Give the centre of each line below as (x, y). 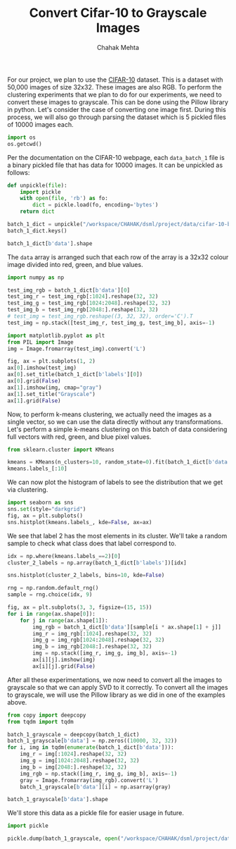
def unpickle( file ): (38, 185)
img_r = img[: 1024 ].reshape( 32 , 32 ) (74, 754)
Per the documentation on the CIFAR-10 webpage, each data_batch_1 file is (116, 157)
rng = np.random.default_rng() (53, 588)
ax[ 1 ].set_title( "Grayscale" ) (52, 394)
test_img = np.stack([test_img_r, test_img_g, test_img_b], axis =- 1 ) (111, 323)
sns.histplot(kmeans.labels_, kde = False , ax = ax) (80, 522)
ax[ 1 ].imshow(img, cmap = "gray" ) (54, 388)
